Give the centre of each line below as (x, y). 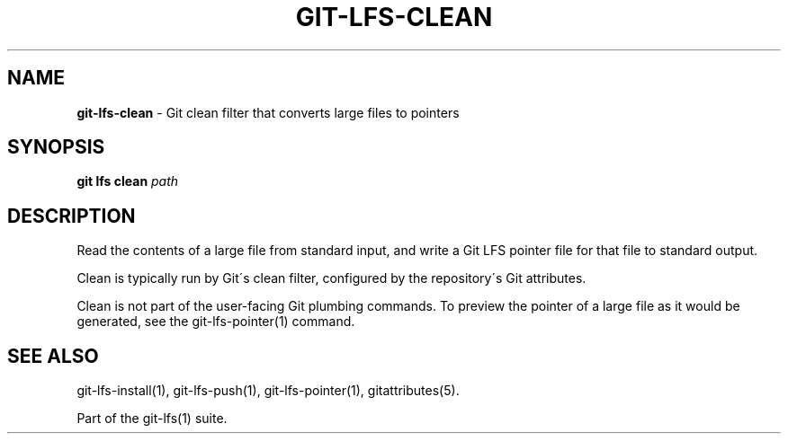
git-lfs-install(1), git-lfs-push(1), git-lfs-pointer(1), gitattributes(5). (268, 391)
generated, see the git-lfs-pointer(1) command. (216, 322)
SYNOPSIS (56, 147)
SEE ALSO (53, 356)
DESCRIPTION (72, 216)
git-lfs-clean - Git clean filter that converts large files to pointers (268, 112)
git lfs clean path (128, 181)
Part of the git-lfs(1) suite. (152, 419)
